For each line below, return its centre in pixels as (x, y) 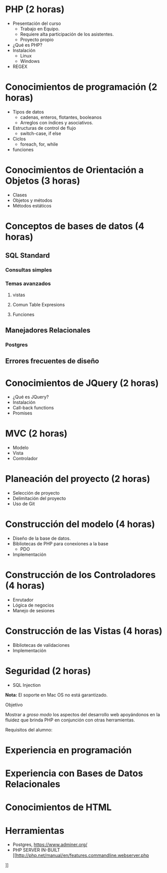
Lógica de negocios (33, 605)
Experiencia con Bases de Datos (74, 773)
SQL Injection (27, 685)
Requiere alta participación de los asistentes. (67, 34)
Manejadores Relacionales (48, 330)
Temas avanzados (28, 284)
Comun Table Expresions (38, 304)
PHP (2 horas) (35, 9)
